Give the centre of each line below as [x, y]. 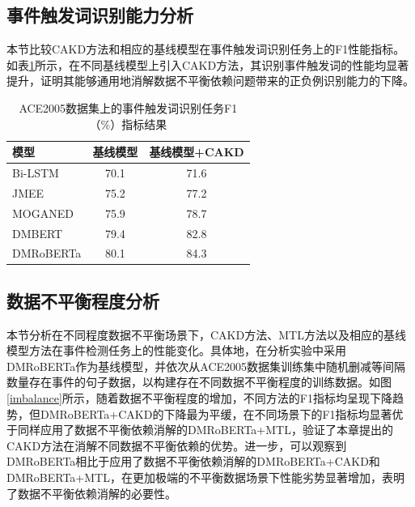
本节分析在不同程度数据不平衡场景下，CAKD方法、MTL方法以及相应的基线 [206, 334]
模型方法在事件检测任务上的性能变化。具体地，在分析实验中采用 [176, 350]
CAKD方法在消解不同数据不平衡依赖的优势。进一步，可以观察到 [177, 445]
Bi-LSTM [36, 173]
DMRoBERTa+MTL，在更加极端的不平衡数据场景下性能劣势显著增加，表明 [205, 477]
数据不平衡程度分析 [83, 300]
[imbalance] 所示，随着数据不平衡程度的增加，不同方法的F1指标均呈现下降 [199, 398]
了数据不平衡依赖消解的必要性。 [91, 493]
